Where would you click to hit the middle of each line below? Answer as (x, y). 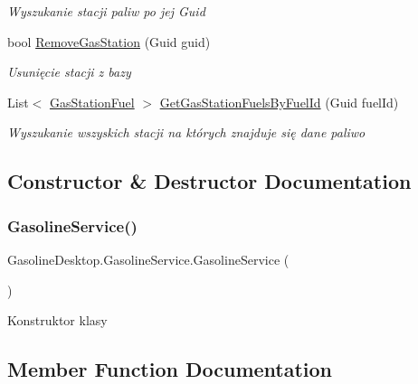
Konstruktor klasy (57, 320)
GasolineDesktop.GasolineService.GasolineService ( (148, 259)
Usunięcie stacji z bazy (69, 72)
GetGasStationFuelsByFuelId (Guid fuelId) (279, 102)
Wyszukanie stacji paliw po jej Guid (106, 11)
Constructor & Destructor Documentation (209, 181)
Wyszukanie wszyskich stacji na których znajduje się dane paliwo (186, 132)
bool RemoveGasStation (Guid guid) (109, 41)
